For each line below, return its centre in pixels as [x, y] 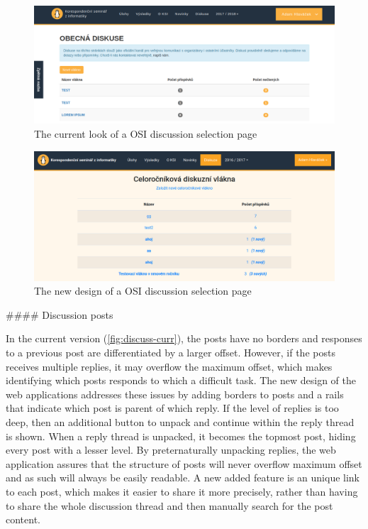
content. [23, 519]
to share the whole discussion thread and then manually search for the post [169, 505]
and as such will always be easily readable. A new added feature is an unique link [183, 478]
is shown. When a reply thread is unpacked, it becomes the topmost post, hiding [181, 436]
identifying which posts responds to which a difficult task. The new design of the [181, 380]
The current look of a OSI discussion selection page [146, 134]
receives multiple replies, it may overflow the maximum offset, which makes [169, 366]
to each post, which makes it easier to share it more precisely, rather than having [182, 491]
